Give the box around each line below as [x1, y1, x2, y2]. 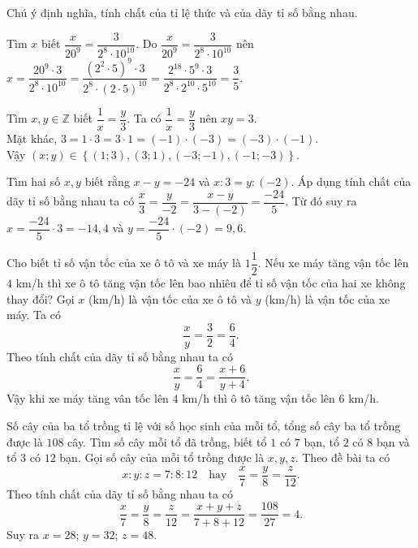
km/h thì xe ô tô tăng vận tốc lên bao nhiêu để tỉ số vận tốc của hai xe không [15, 274, 406, 291]
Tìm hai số [6, 173, 61, 190]
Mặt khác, [6, 129, 58, 146]
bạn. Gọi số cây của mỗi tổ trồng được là [59, 449, 265, 466]
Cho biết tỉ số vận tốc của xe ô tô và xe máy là [6, 254, 241, 271]
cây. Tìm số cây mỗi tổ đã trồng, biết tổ [67, 433, 267, 450]
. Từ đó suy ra [285, 192, 357, 209]
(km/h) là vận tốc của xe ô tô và [88, 290, 252, 307]
